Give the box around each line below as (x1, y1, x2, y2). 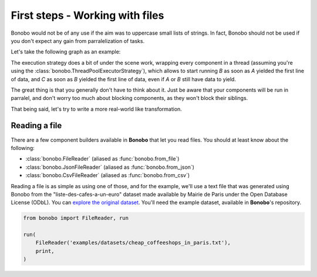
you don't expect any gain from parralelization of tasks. (11, 37, 145, 44)
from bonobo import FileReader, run (23, 215, 129, 222)
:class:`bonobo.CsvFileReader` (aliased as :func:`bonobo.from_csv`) (25, 172, 190, 179)
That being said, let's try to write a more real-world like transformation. (11, 105, 182, 112)
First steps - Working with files (11, 9, 164, 22)
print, (35, 248, 55, 254)
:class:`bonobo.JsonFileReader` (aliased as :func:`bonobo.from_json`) (25, 163, 195, 171)
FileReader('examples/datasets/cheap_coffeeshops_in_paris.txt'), (35, 239, 231, 246)
